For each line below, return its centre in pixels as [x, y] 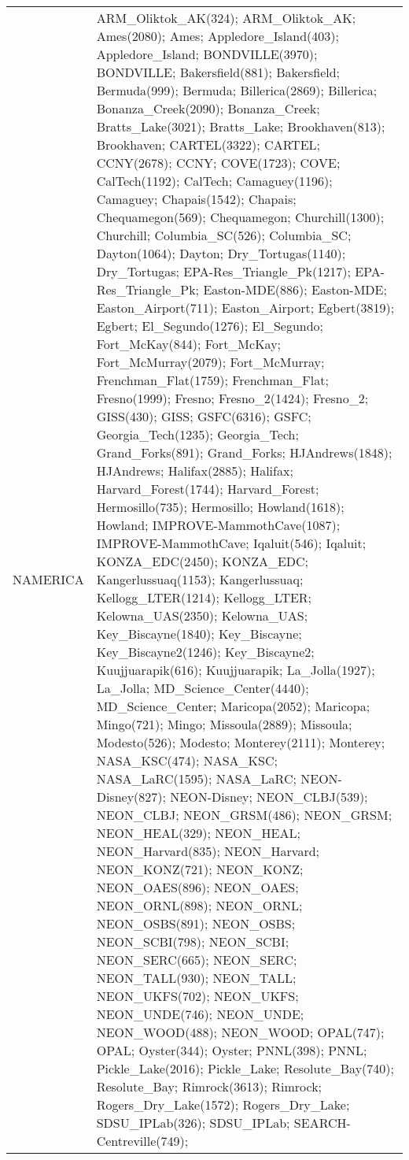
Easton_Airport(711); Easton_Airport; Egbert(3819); [245, 308]
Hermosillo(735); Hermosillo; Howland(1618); [220, 507]
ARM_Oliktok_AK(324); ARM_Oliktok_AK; [226, 18]
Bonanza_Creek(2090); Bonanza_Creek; [208, 108]
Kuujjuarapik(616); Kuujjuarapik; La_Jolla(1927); [236, 670]
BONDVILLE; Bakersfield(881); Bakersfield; [218, 72]
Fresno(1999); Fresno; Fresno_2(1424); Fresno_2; [232, 398]
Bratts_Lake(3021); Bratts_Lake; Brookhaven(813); [241, 126]
